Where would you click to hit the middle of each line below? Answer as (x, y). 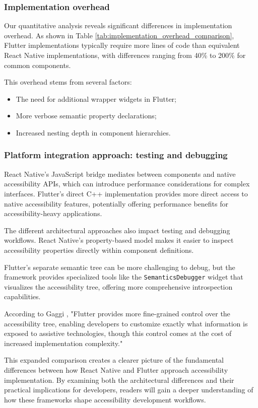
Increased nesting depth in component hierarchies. (93, 132)
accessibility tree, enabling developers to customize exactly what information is (126, 323)
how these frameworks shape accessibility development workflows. (105, 399)
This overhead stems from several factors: (68, 82)
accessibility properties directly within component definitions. (99, 250)
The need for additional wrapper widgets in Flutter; (96, 98)
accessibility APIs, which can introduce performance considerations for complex (127, 184)
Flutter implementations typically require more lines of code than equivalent (122, 45)
